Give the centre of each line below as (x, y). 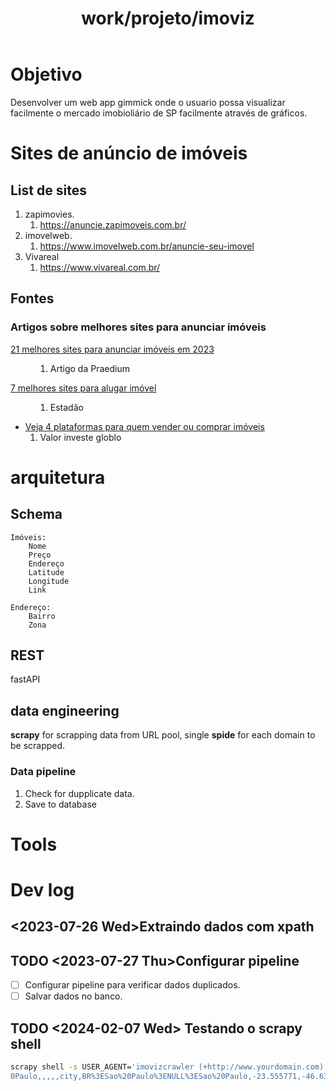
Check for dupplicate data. (79, 793)
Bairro (42, 616)
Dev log (42, 889)
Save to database (60, 804)
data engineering (65, 710)
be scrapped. (38, 746)
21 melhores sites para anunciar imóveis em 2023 (112, 349)
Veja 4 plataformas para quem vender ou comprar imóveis (144, 426)
